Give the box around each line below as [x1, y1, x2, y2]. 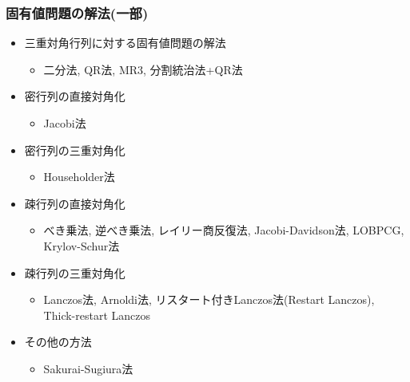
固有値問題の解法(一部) [6, 2, 149, 22]
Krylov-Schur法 [43, 237, 120, 254]
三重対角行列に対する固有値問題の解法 [24, 34, 226, 51]
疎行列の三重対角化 [24, 264, 125, 281]
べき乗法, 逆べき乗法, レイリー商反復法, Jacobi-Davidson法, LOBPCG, [43, 222, 404, 238]
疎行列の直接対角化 [24, 195, 125, 211]
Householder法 [43, 168, 115, 185]
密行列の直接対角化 [24, 88, 125, 104]
